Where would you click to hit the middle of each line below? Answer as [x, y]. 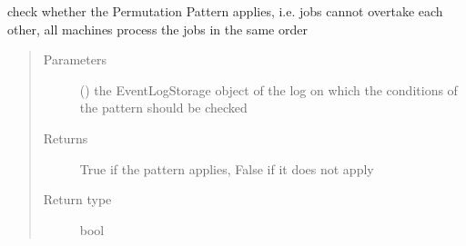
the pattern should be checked [163, 108]
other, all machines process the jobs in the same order [157, 29]
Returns [66, 138]
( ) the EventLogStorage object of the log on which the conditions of [268, 89]
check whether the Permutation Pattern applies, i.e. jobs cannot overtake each [225, 11]
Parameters [75, 59]
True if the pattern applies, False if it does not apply [227, 168]
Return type [77, 199]
